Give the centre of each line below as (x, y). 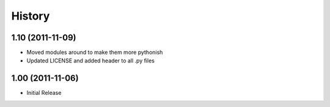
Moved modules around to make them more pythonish (95, 53)
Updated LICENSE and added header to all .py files (91, 61)
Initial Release (44, 93)
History (31, 16)
